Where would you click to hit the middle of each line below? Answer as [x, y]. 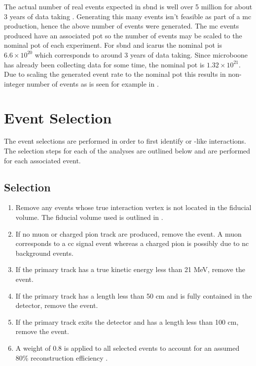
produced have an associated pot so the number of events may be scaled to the [123, 35]
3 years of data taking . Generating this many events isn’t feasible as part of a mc [128, 16]
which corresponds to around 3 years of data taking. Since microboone [141, 54]
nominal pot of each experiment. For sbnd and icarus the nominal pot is [113, 45]
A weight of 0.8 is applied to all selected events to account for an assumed [128, 348]
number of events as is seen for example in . [93, 83]
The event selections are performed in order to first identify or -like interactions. [125, 141]
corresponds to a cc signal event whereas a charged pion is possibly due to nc [132, 243]
